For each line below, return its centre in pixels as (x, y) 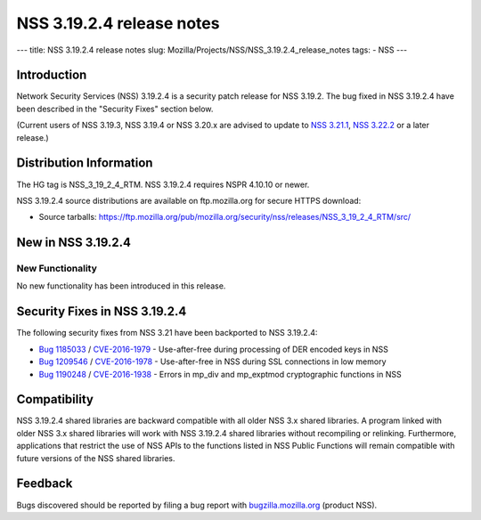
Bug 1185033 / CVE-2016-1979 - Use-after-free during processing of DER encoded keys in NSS (214, 349)
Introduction (52, 75)
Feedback (45, 484)
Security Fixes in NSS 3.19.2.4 (102, 312)
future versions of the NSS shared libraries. (96, 458)
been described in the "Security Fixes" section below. (115, 109)
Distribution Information (85, 163)
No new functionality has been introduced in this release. (121, 286)
